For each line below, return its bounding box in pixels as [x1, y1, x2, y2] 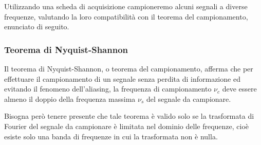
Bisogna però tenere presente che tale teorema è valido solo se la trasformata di [4, 111, 254, 121]
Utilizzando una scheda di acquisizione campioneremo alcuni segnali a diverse [4, 1, 248, 11]
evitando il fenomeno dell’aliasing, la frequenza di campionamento [4, 83, 212, 94]
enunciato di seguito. [4, 21, 69, 32]
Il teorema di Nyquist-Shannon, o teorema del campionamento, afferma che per [4, 63, 253, 74]
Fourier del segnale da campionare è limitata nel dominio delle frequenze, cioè [4, 120, 249, 131]
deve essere [222, 83, 257, 94]
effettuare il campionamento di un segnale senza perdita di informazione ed [4, 73, 240, 84]
